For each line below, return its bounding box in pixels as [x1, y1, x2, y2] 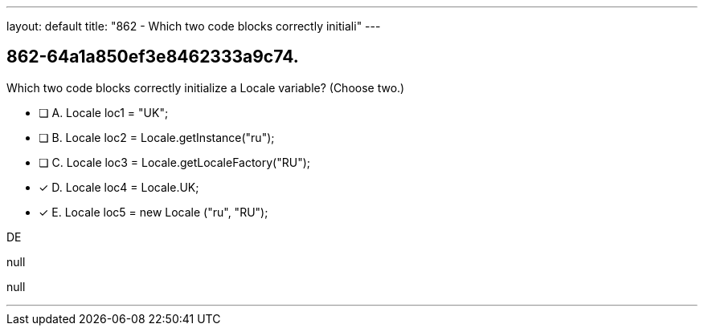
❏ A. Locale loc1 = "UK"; [39, 105, 169, 119]
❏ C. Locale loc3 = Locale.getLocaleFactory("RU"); [39, 155, 311, 169]
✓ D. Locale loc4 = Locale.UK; [39, 180, 199, 194]
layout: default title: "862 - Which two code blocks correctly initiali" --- [6, 19, 381, 33]
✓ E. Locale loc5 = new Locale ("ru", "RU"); [39, 204, 268, 219]
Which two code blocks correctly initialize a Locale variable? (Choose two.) [6, 80, 405, 95]
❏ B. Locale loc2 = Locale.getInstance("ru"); [39, 130, 275, 144]
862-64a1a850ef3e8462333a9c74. [6, 47, 299, 67]
